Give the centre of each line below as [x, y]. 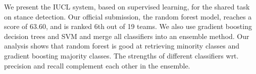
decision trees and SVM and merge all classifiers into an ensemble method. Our [127, 36]
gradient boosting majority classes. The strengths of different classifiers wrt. [121, 55]
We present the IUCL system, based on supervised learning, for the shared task [127, 6]
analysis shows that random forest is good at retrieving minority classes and [122, 46]
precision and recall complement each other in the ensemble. [97, 65]
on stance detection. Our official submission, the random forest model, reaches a [128, 16]
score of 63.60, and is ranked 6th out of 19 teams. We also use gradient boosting [128, 26]
